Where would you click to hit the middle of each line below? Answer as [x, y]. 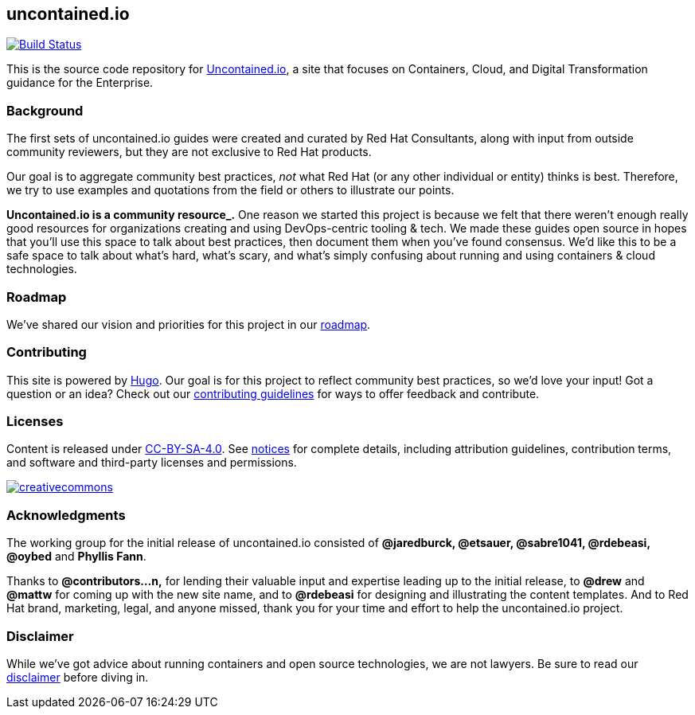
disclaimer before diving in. [78, 677]
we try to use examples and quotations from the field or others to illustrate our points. [230, 190]
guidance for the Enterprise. [80, 83]
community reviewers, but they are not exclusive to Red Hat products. [189, 152]
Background [45, 110]
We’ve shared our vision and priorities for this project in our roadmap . [189, 324]
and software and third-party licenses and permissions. [152, 463]
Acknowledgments [66, 515]
